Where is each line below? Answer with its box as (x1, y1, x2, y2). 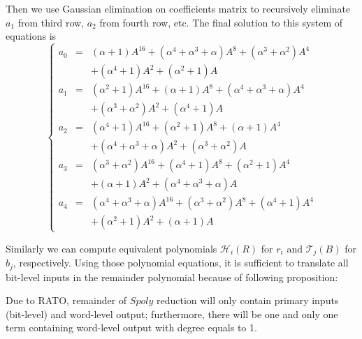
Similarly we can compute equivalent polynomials (6, 241, 217, 255)
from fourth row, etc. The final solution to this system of (99, 15, 343, 29)
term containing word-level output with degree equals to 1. (6, 320, 257, 335)
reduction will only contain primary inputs (156, 293, 339, 308)
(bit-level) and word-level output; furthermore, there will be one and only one (6, 306, 338, 321)
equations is (6, 29, 57, 43)
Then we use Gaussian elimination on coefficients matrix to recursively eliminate (6, 1, 351, 15)
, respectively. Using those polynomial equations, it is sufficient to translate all (13, 255, 349, 270)
